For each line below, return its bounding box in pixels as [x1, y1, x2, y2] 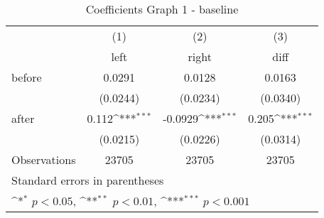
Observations [11, 151, 76, 168]
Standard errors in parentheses [11, 172, 164, 188]
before [11, 69, 42, 85]
